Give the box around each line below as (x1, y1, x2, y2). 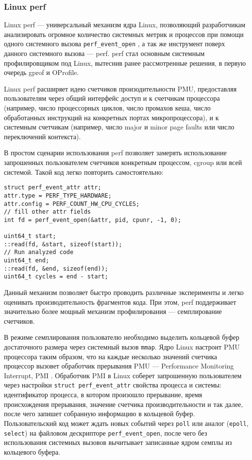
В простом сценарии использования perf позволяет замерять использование (4, 147, 227, 158)
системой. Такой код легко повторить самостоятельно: (4, 166, 164, 177)
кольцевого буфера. (4, 446, 61, 457)
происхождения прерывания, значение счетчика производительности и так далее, (4, 399, 243, 409)
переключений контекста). (4, 131, 81, 141)
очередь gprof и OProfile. (4, 67, 79, 77)
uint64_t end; (4, 257, 50, 264)
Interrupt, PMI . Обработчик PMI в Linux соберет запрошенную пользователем (4, 370, 242, 380)
